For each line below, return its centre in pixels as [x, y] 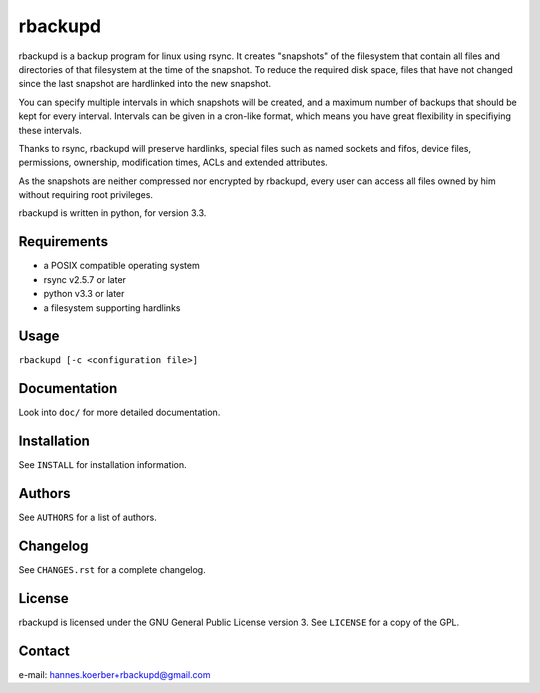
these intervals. [50, 130]
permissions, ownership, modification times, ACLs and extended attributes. [173, 162]
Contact [44, 650]
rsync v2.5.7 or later [85, 279]
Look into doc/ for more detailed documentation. [119, 412]
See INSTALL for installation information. [102, 465]
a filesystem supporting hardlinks [112, 307]
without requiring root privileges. [86, 195]
